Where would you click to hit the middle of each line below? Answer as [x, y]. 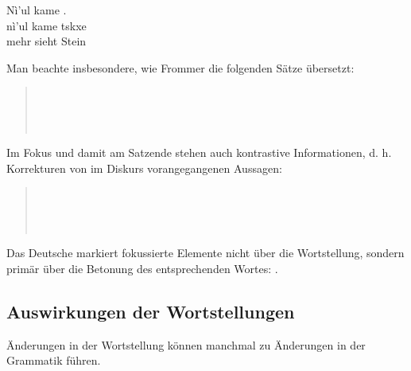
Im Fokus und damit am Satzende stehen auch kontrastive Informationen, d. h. [199, 152]
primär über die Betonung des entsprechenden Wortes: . [142, 268]
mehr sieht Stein [47, 41]
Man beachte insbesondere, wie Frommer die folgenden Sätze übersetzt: [180, 67]
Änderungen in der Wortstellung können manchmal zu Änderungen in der [186, 344]
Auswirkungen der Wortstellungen [151, 311]
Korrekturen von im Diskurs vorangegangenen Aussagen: [144, 168]
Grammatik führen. [54, 360]
